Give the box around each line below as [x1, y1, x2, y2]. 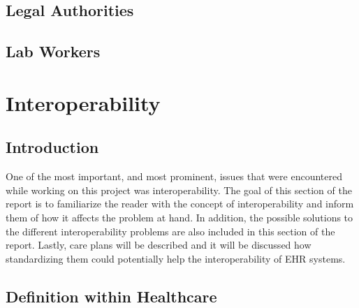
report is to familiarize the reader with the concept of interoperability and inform [6, 196, 354, 211]
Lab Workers [6, 41, 101, 62]
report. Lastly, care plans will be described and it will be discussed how [6, 237, 312, 252]
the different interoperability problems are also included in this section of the [6, 223, 335, 238]
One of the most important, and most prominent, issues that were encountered [6, 169, 342, 184]
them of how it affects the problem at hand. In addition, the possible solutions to [6, 210, 353, 224]
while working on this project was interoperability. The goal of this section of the [6, 182, 352, 197]
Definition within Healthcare [6, 285, 217, 307]
